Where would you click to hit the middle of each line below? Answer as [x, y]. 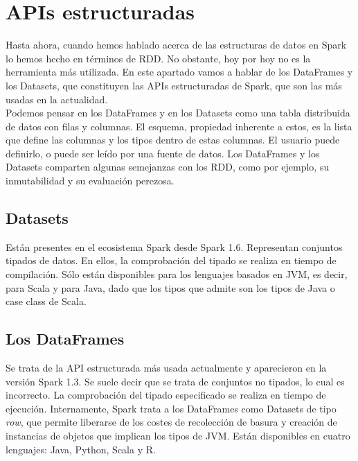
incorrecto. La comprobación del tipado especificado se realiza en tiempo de [166, 395]
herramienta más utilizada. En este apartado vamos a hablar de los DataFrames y [179, 72]
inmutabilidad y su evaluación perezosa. [90, 181]
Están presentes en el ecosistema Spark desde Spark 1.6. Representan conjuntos [174, 246]
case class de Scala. [46, 301]
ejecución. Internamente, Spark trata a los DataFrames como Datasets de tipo [171, 408]
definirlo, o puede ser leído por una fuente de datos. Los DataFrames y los [163, 153]
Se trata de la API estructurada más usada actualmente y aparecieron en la [166, 368]
